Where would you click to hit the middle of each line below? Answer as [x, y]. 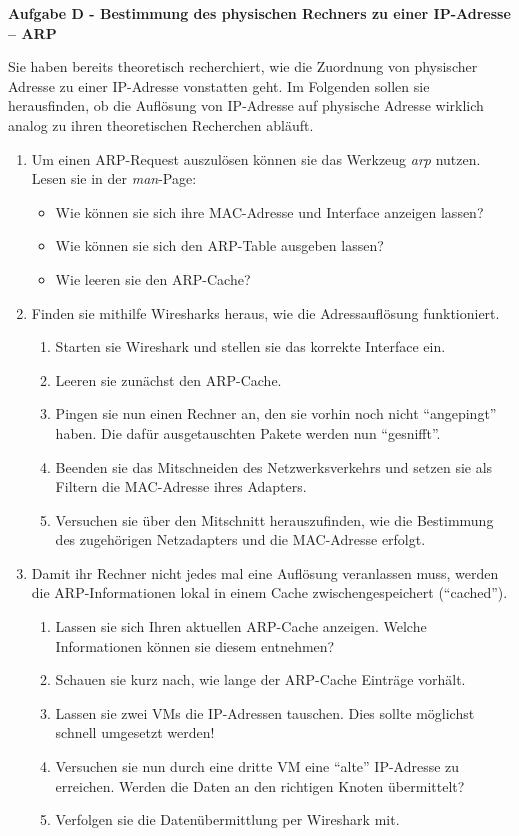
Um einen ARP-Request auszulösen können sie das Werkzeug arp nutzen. [256, 158]
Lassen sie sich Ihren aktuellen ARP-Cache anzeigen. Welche [241, 626]
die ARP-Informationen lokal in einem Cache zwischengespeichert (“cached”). [269, 592]
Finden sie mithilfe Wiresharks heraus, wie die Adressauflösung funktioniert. [265, 312]
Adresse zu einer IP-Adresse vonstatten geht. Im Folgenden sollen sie [219, 85]
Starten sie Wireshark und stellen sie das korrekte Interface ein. [250, 346]
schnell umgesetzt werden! [135, 732]
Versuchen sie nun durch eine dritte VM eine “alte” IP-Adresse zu [257, 766]
